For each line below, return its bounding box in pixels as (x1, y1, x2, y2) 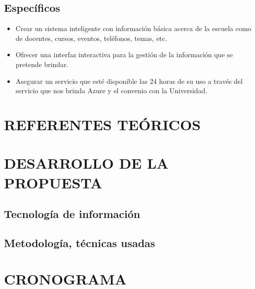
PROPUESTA (4, 172, 103, 192)
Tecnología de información (4, 206, 141, 221)
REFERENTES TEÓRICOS (4, 114, 201, 134)
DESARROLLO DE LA (4, 153, 169, 173)
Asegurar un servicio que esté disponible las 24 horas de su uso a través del (15, 75, 243, 86)
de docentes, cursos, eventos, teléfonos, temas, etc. (15, 33, 167, 43)
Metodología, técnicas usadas (4, 235, 155, 250)
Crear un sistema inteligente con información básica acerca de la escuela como (15, 23, 252, 34)
